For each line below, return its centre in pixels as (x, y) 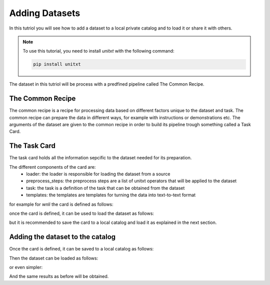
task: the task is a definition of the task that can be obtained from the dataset (105, 188)
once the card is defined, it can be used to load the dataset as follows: (82, 213)
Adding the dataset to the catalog (62, 237)
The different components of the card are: (52, 167)
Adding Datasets (45, 13)
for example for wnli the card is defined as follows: (61, 204)
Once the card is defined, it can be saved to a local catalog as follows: (81, 249)
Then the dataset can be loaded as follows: (54, 258)
